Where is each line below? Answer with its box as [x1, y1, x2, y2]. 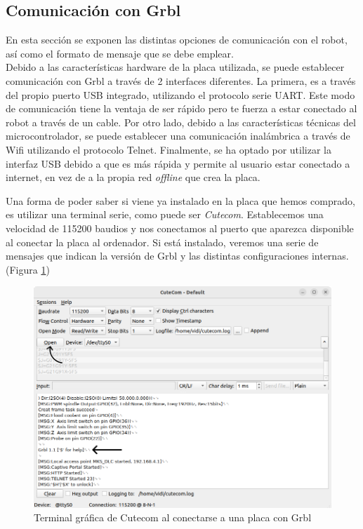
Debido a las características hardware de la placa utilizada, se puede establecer [6, 60, 345, 74]
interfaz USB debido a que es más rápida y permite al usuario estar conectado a [6, 156, 350, 170]
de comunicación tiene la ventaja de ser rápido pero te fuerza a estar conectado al [6, 101, 357, 116]
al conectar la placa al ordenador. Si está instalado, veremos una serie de [6, 234, 319, 249]
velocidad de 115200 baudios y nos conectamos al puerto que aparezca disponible [6, 220, 354, 235]
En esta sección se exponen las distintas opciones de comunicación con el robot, [6, 32, 348, 47]
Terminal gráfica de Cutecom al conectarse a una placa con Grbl [34, 510, 312, 525]
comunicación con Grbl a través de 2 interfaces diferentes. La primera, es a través [6, 73, 356, 88]
